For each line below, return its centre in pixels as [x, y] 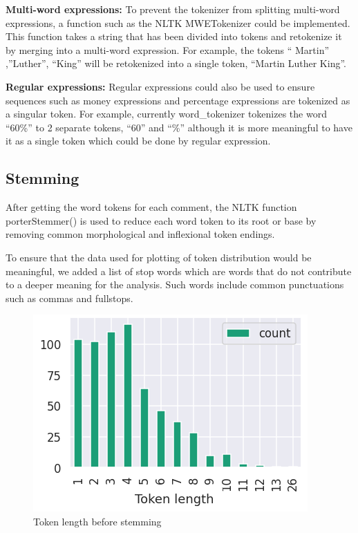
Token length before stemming [97, 521]
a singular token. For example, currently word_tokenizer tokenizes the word [166, 114]
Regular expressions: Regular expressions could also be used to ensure [160, 86]
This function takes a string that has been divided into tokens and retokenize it [174, 36]
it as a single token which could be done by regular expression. [138, 141]
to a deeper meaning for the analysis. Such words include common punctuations [175, 284]
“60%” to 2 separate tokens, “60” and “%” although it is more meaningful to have [179, 127]
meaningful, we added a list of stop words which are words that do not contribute [179, 271]
